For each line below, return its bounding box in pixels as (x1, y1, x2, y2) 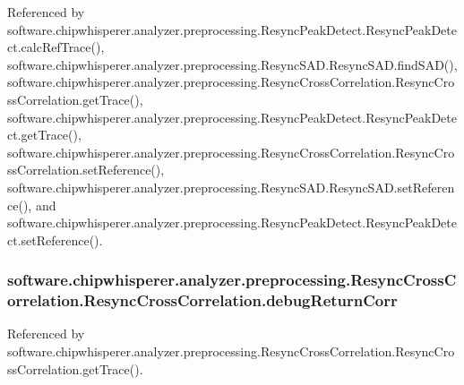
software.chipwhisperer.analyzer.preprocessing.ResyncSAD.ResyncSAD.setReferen (7, 177, 455, 196)
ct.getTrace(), (7, 125, 82, 144)
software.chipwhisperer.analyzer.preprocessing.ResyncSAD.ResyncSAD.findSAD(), (7, 55, 458, 73)
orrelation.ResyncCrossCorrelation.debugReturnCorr (7, 289, 398, 312)
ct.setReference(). (7, 230, 103, 249)
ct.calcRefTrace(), (7, 38, 105, 56)
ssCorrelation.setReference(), (7, 160, 165, 179)
